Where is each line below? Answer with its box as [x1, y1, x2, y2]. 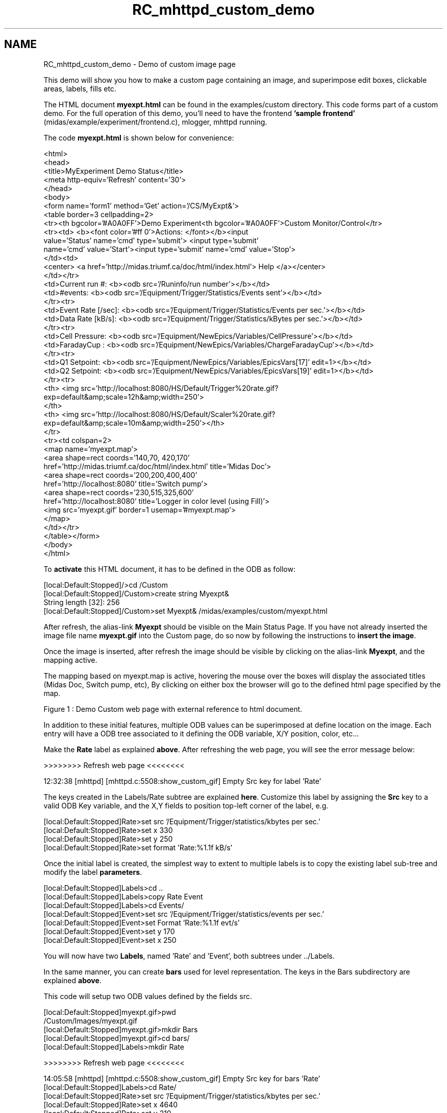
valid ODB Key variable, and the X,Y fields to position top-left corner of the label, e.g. [43, 801, 329, 810]
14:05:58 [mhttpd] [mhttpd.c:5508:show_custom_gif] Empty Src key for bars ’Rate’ [43, 1074, 320, 1083]
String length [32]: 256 [43, 597, 120, 607]
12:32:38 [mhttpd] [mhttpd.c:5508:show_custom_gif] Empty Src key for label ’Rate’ [43, 776, 321, 785]
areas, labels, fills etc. [43, 84, 116, 93]
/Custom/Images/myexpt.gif [43, 1016, 138, 1025]
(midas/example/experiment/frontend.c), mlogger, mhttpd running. [43, 117, 267, 126]
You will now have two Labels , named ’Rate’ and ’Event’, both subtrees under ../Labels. [43, 951, 335, 960]
